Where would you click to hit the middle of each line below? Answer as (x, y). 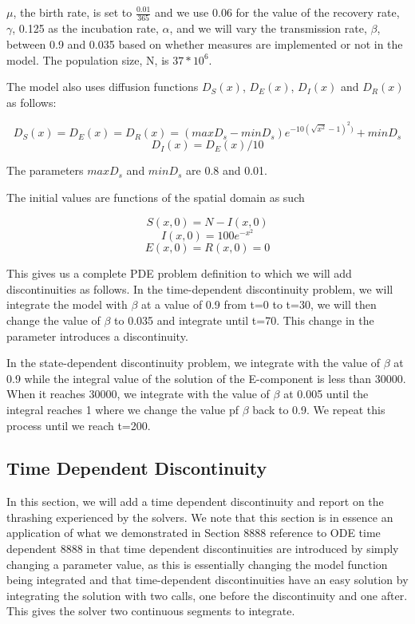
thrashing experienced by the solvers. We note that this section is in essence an (200, 517)
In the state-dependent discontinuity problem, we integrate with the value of (194, 363)
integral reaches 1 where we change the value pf (123, 409)
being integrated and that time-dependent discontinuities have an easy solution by (207, 580)
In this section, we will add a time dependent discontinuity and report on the (195, 502)
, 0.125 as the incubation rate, (85, 28)
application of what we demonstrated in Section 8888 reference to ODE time (194, 533)
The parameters (45, 170)
